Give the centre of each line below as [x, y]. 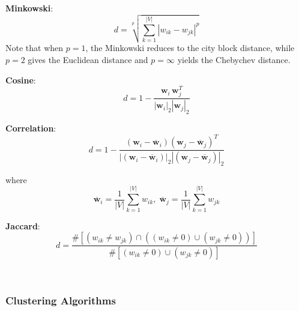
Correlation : [31, 128]
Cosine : [21, 80]
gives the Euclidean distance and [88, 59]
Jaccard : [23, 225]
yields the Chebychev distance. [234, 59]
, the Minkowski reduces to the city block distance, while [190, 48]
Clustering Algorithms [61, 300]
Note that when [35, 48]
